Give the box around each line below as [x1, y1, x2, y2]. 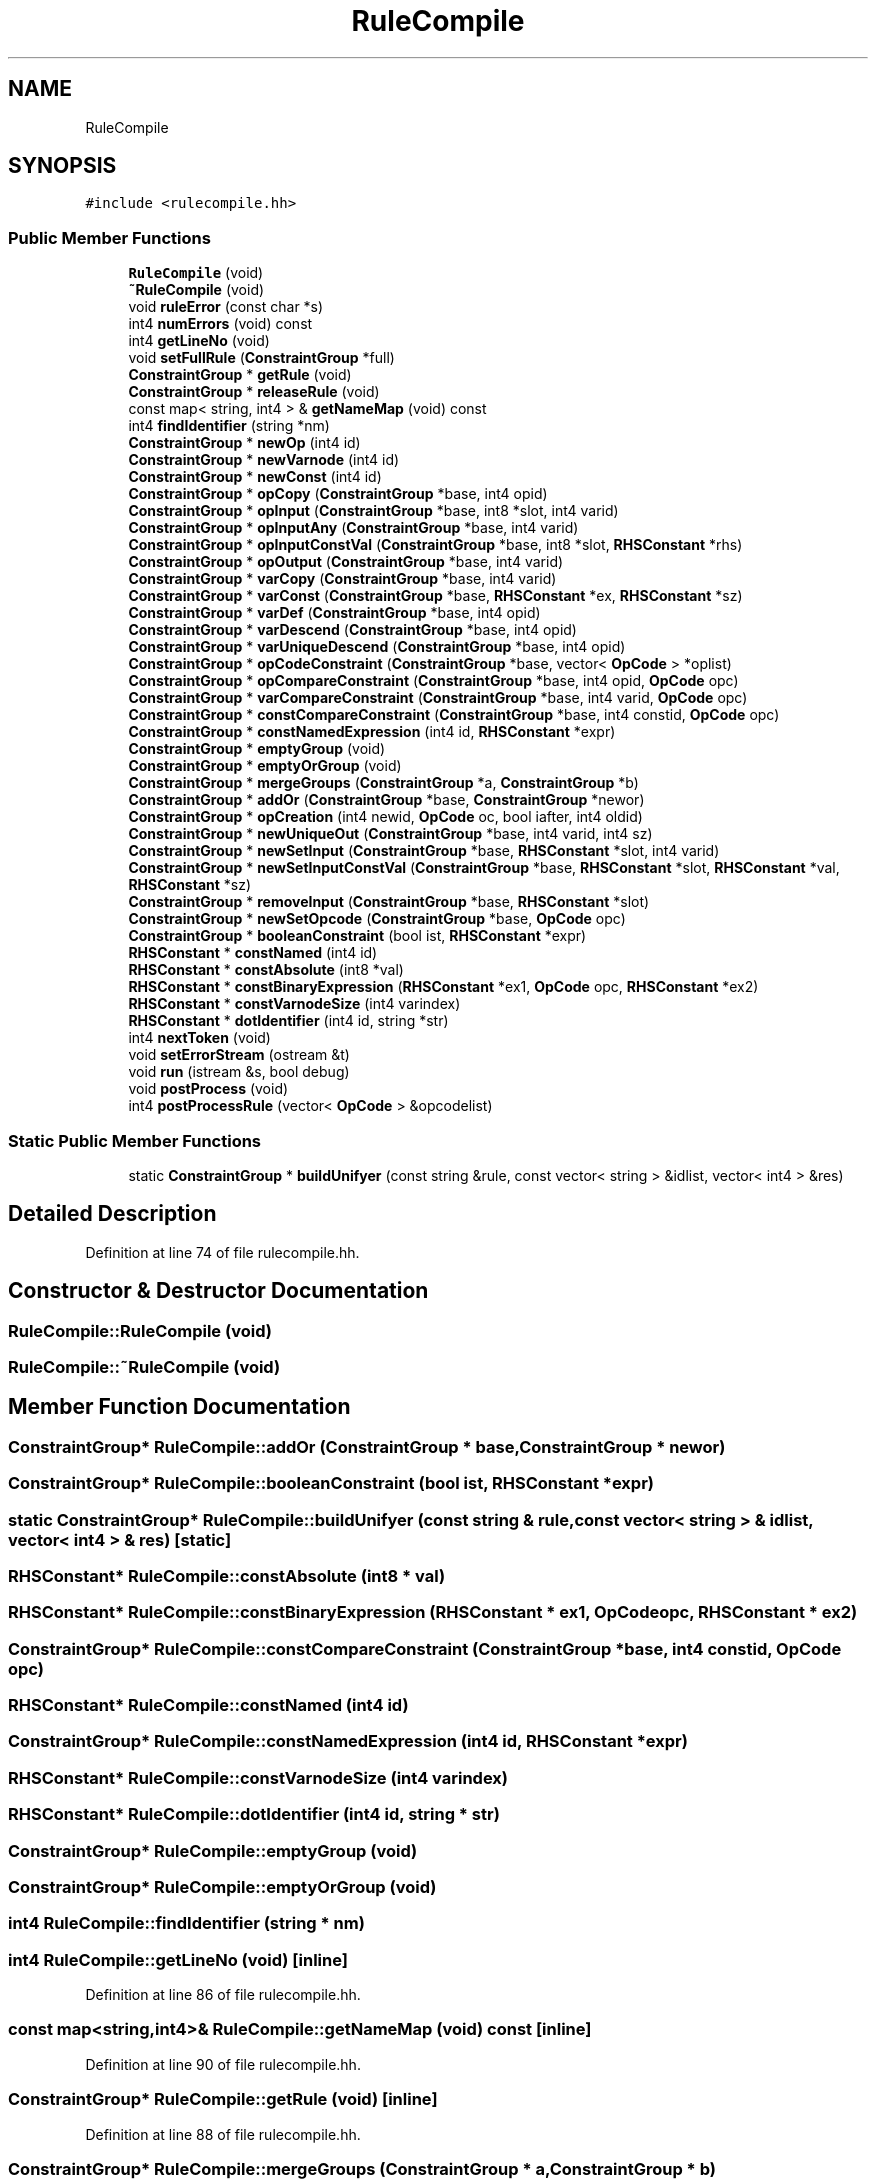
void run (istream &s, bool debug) [128, 1063, 350, 1081]
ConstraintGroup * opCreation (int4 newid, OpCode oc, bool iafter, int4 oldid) [128, 808, 643, 826]
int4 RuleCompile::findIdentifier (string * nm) [8, 1913, 365, 1934]
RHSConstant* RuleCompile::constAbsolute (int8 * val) [8, 1565, 446, 1586]
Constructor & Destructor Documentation [8, 1278, 429, 1304]
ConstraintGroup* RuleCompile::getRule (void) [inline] [8, 2089, 438, 2110]
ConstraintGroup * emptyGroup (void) [128, 740, 386, 758]
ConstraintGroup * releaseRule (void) [128, 383, 380, 401]
